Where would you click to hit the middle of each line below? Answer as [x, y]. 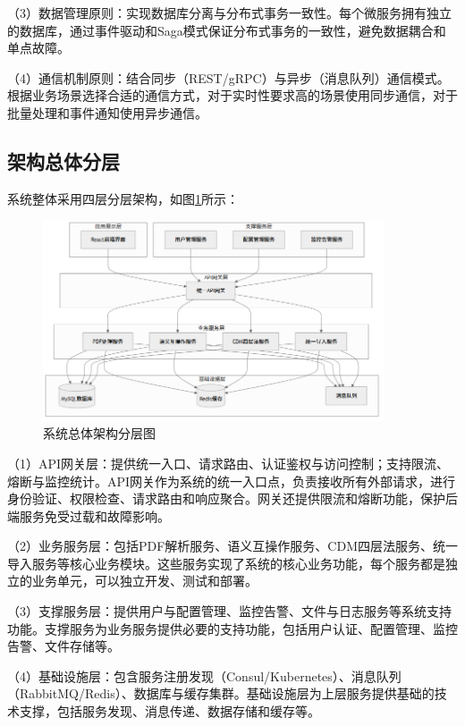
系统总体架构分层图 [99, 433]
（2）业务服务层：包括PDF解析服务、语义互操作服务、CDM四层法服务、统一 [233, 546]
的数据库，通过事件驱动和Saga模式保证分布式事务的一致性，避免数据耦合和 [227, 30]
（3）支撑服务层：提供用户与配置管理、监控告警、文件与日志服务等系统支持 [229, 611]
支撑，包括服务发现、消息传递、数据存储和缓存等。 [169, 711]
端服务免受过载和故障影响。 [89, 515]
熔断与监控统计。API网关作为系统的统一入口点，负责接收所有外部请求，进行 [232, 481]
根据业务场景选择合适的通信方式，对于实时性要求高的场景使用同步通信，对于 [232, 95]
